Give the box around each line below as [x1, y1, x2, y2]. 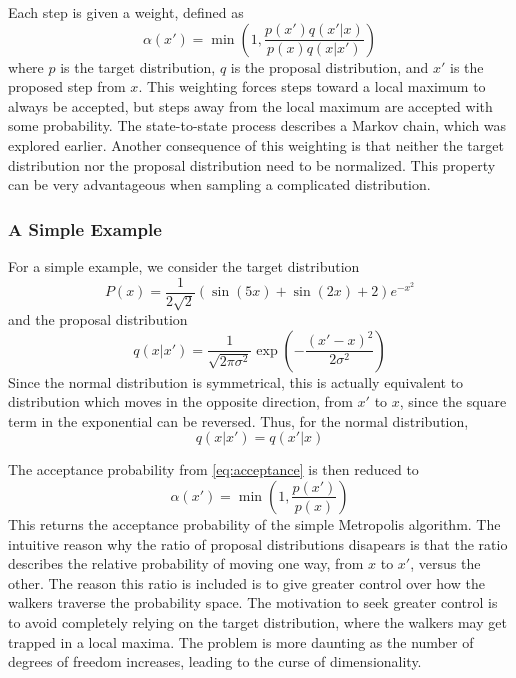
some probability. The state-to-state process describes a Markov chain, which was [8, 115, 507, 136]
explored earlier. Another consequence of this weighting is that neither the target [8, 134, 504, 155]
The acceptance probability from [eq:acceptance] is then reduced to [8, 459, 419, 480]
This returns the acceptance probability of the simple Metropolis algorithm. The [8, 513, 501, 534]
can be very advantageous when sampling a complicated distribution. [8, 174, 431, 195]
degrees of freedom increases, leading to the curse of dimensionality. [8, 651, 422, 672]
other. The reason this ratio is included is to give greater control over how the [8, 572, 485, 593]
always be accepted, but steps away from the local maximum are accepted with [8, 95, 493, 116]
